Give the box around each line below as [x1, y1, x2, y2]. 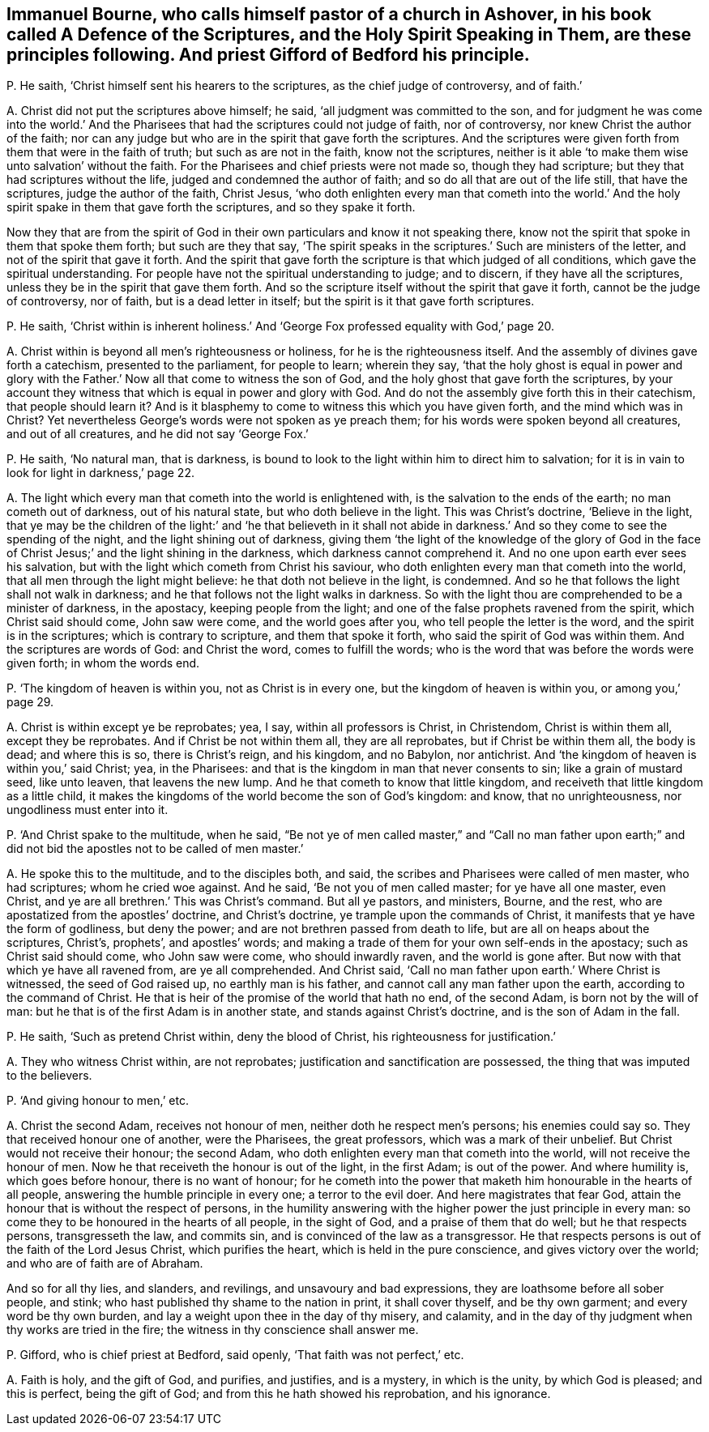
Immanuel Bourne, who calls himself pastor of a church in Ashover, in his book [6, 4, 651, 24]
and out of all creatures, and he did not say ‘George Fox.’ [6, 427, 309, 441]
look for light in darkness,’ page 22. [6, 466, 194, 480]
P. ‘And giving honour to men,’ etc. [6, 1093, 189, 1108]
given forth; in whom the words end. [6, 656, 200, 671]
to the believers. [6, 1068, 92, 1083]
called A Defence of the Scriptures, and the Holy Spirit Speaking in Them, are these [6, 24, 691, 45]
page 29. [6, 695, 54, 710]
